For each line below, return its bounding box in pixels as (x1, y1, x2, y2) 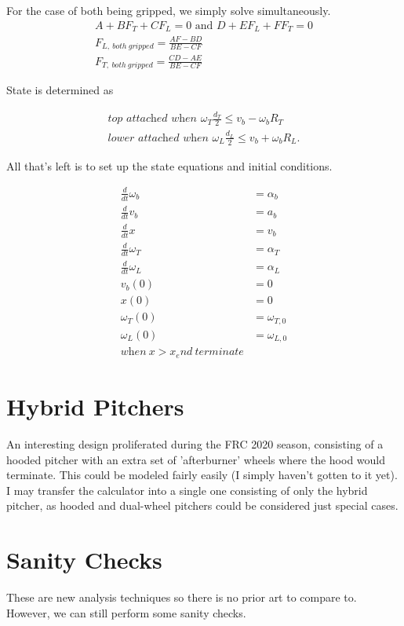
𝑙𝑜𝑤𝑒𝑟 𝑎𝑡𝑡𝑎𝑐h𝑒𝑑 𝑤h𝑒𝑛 (107, 132, 209, 144)
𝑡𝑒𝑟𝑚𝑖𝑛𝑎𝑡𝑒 (195, 346, 244, 358)
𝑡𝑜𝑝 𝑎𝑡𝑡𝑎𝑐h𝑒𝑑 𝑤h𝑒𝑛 (107, 113, 197, 125)
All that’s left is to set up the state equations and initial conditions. (6, 157, 333, 174)
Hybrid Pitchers (6, 390, 184, 422)
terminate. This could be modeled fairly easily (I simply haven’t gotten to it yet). (6, 467, 398, 483)
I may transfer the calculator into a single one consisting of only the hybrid (6, 481, 368, 498)
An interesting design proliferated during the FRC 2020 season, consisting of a (6, 435, 384, 452)
